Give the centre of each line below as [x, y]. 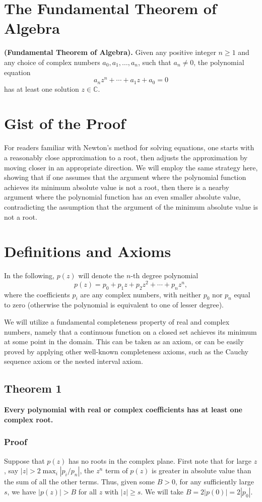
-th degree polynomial [165, 275]
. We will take [162, 491]
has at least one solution [42, 88]
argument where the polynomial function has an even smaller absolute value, [122, 197]
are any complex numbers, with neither [141, 294]
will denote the [101, 275]
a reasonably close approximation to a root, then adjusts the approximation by [126, 157]
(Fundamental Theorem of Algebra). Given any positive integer [110, 52]
